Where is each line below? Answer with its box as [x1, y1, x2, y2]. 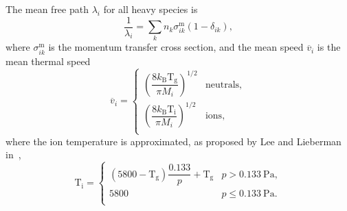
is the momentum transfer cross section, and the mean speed [48, 40, 304, 54]
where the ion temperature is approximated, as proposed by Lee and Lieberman [5, 134, 342, 148]
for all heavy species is [103, 2, 198, 16]
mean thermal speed [5, 53, 91, 68]
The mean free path [5, 2, 89, 16]
